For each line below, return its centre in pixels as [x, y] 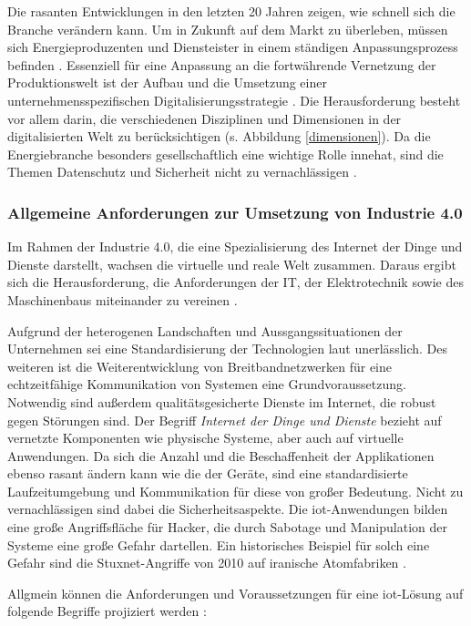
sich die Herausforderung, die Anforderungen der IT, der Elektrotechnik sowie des [235, 282]
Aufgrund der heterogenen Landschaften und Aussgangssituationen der [205, 330]
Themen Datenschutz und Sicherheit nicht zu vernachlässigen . [182, 172]
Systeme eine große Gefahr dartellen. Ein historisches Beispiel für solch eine [219, 544]
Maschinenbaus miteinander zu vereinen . [123, 299]
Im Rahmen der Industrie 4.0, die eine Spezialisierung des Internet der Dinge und [235, 246]
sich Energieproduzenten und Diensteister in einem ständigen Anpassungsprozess [233, 47]
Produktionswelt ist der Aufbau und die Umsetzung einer [167, 82]
